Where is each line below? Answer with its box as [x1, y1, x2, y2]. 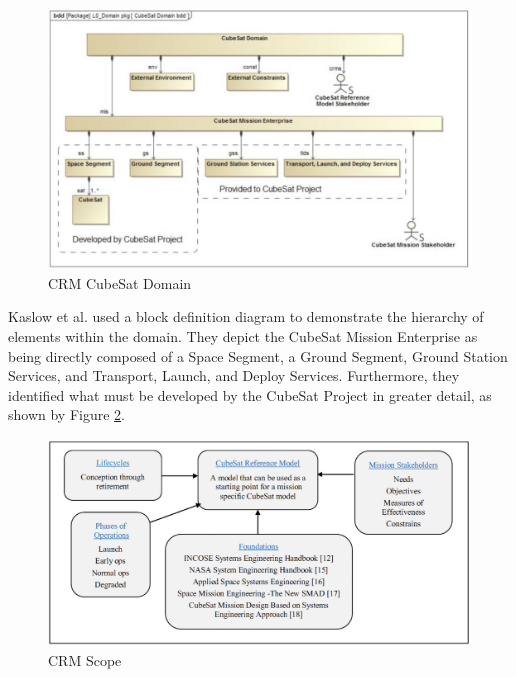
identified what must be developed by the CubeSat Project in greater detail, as [8, 384, 492, 405]
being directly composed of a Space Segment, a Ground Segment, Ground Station [8, 345, 508, 366]
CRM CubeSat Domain [48, 272, 192, 293]
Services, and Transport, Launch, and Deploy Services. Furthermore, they [8, 365, 460, 386]
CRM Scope [48, 650, 122, 671]
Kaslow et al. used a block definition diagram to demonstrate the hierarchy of [8, 306, 484, 327]
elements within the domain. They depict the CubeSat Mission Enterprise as [8, 326, 478, 347]
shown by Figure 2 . [8, 404, 125, 425]
